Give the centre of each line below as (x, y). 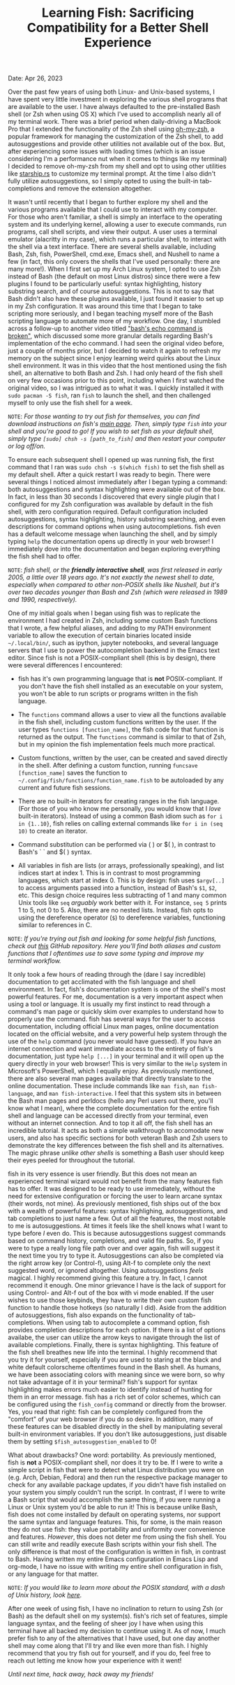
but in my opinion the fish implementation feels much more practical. (116, 745)
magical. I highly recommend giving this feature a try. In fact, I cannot (108, 1278)
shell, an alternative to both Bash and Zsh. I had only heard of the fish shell (115, 373)
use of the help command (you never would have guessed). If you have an (115, 1041)
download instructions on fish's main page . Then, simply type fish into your (117, 424)
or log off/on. (27, 446)
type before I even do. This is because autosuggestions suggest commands (117, 1234)
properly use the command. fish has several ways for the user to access (112, 1019)
